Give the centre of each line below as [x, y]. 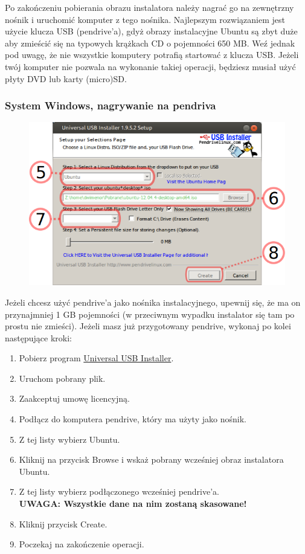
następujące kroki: [38, 337]
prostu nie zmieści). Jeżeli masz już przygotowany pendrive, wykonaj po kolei [148, 326]
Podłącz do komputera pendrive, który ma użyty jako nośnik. [133, 419]
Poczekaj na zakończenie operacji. [82, 544]
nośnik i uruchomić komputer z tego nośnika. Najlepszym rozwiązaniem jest [145, 19]
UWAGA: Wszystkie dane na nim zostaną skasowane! [133, 504]
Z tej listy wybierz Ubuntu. [69, 439]
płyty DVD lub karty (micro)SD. [66, 78]
